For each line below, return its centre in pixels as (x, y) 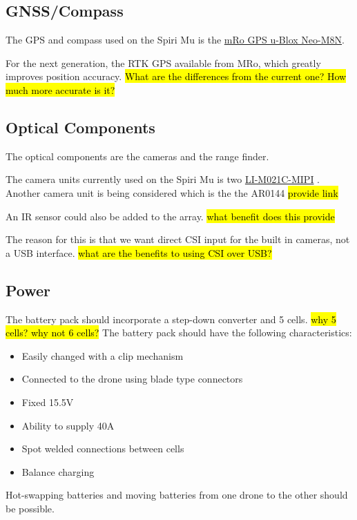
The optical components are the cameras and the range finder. (137, 156)
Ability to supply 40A (68, 425)
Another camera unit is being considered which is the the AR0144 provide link (172, 192)
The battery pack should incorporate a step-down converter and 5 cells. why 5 (171, 319)
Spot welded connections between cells (103, 449)
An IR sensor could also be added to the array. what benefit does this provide (170, 216)
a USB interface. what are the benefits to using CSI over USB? (139, 252)
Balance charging (58, 471)
